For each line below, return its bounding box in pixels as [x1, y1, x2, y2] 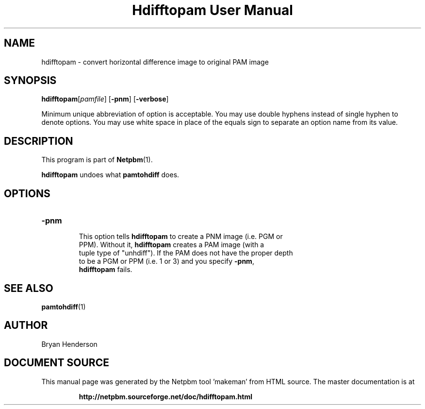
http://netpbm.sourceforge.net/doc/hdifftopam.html [79, 392, 253, 401]
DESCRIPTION [4, 135, 73, 147]
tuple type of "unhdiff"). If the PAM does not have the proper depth [79, 249, 293, 257]
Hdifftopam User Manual [132, 2, 293, 18]
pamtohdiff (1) [41, 302, 86, 311]
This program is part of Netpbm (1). [41, 155, 153, 164]
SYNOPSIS [4, 74, 57, 87]
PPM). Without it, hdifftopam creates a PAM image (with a [79, 240, 264, 249]
